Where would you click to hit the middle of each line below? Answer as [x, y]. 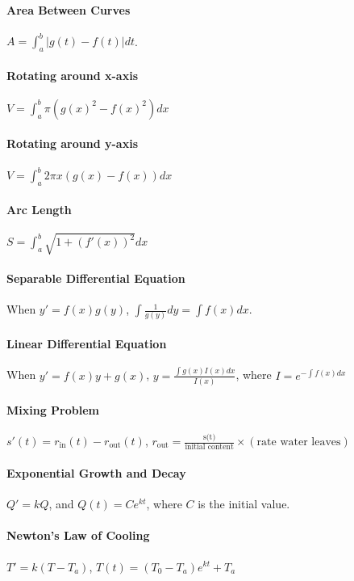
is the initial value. [244, 504]
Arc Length [39, 209]
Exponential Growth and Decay [96, 472]
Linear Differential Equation [87, 344]
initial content [209, 447]
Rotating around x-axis [73, 75]
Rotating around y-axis [73, 143]
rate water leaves [299, 442]
